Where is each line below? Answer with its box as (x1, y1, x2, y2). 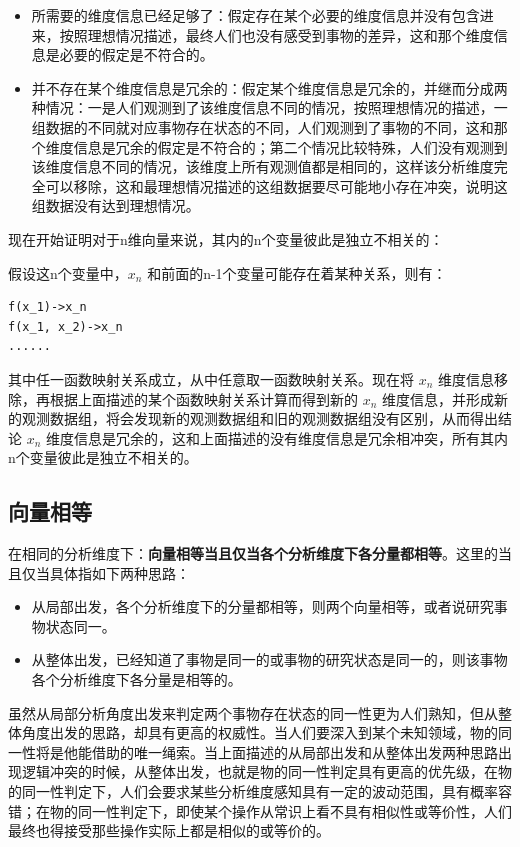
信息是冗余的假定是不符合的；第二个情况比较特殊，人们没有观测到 (73, 136, 508, 157)
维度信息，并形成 (382, 388, 495, 409)
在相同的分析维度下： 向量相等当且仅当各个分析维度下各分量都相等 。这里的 (8, 543, 498, 564)
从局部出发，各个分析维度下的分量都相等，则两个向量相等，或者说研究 (31, 596, 494, 617)
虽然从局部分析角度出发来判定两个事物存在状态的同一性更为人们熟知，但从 (8, 702, 498, 723)
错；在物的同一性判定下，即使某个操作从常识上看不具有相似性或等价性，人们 (8, 800, 512, 821)
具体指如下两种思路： (49, 562, 190, 583)
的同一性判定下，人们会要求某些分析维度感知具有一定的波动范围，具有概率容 (8, 781, 512, 802)
